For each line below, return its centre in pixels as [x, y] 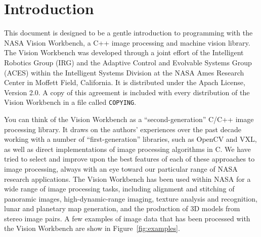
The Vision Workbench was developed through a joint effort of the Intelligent [124, 52]
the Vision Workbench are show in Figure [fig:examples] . [92, 228]
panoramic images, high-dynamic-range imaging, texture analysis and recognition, [131, 198]
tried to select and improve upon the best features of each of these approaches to [129, 159]
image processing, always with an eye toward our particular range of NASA [121, 168]
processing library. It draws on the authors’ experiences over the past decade [123, 129]
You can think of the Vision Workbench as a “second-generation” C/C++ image [129, 119]
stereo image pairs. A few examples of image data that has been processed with [127, 218]
